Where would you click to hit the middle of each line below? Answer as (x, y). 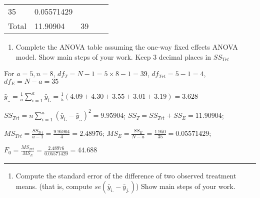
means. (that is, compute (54, 186)
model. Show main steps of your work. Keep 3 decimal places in (113, 56)
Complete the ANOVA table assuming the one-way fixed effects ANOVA (127, 47)
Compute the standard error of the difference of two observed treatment (126, 175)
